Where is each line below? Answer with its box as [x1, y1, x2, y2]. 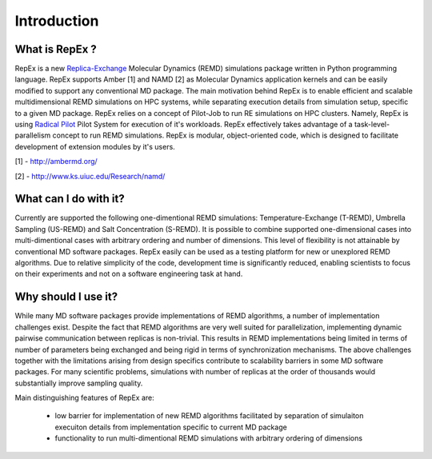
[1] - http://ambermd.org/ [14, 157, 98, 166]
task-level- [354, 120, 390, 130]
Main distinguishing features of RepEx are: [14, 393, 155, 403]
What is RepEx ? [14, 42, 98, 56]
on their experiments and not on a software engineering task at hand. [14, 269, 243, 279]
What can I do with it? [14, 192, 125, 206]
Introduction [14, 12, 99, 30]
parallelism [14, 130, 51, 140]
